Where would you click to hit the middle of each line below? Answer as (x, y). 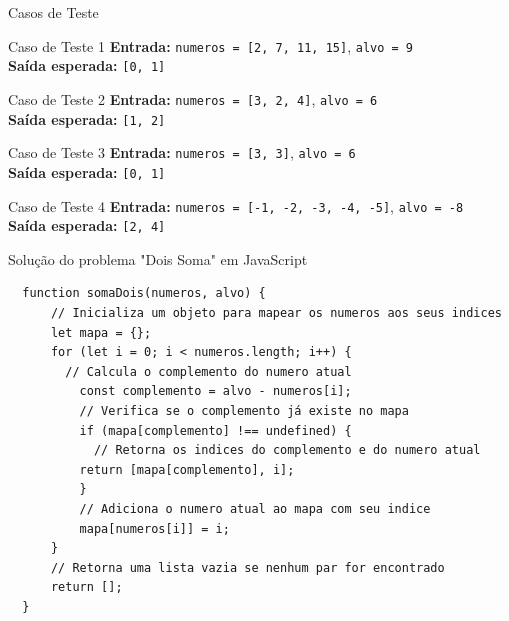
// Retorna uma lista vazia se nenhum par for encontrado (247, 567)
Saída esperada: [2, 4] (87, 225)
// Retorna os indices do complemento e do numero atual (287, 450)
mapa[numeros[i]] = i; (154, 528)
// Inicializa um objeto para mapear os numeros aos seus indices (276, 313)
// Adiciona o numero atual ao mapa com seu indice (255, 508)
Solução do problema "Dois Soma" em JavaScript (158, 258)
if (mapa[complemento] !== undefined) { (215, 430)
